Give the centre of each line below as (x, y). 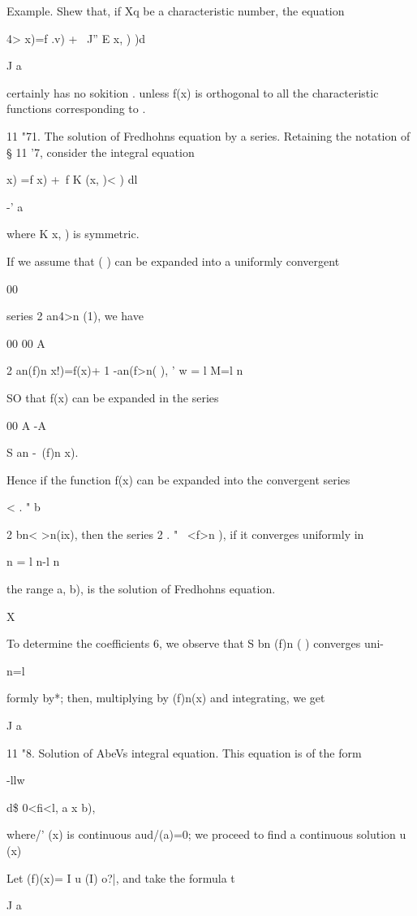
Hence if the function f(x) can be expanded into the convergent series (178, 479)
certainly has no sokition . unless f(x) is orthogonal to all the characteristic (193, 92)
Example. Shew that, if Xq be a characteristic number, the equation (176, 11)
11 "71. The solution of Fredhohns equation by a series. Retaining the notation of (208, 135)
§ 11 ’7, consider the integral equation (101, 152)
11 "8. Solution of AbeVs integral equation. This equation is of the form (184, 752)
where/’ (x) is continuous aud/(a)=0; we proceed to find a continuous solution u (206, 834)
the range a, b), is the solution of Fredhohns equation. (141, 589)
